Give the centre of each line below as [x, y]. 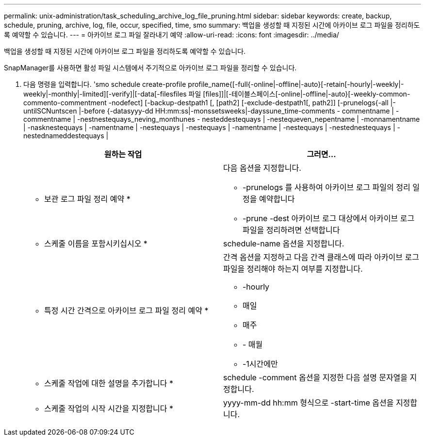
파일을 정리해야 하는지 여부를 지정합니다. [293, 269]
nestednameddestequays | [66, 136]
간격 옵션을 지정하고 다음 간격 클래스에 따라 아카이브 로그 [321, 257]
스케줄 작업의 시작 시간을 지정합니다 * [109, 408]
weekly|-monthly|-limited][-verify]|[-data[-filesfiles [105, 94]
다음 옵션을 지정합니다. [262, 168]
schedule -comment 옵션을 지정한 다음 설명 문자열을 [316, 377]
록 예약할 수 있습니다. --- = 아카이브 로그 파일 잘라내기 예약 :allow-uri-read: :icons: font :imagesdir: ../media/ [172, 35]
